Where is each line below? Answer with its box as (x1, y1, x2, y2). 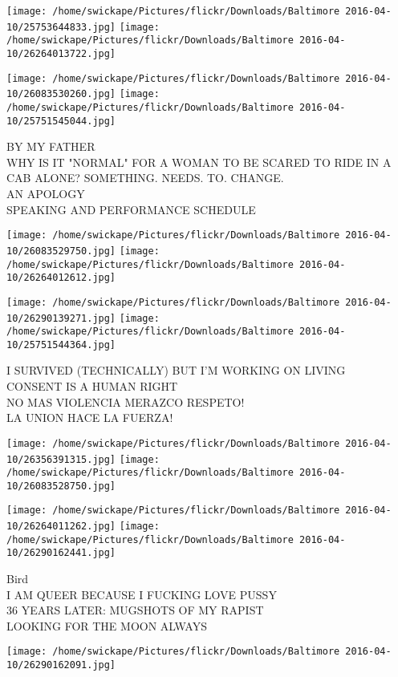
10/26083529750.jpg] (6, 245, 116, 257)
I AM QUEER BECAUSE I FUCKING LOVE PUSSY (6, 586, 277, 602)
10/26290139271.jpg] (6, 312, 116, 324)
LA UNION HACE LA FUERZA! (6, 409, 173, 426)
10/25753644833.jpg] (6, 21, 116, 33)
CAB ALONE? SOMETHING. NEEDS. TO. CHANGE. (6, 169, 284, 186)
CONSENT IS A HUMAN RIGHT (6, 378, 178, 395)
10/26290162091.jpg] (6, 659, 116, 671)
